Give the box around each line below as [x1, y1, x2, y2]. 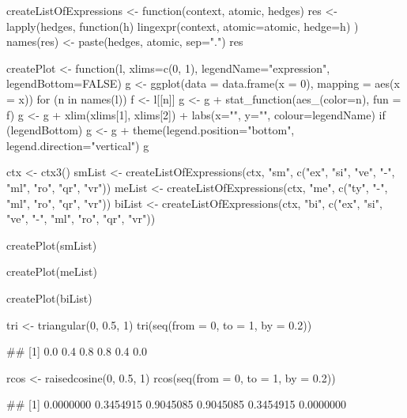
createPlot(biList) [6, 289, 92, 306]
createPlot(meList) [6, 263, 97, 280]
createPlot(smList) [6, 236, 97, 253]
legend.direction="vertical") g [6, 137, 149, 153]
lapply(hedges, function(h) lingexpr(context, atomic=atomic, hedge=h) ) [6, 17, 359, 34]
